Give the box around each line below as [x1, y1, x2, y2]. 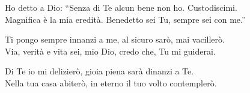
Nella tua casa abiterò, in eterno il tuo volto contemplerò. [5, 76, 217, 89]
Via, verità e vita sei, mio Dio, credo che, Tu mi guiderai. [5, 44, 216, 57]
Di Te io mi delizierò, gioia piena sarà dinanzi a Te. [5, 65, 194, 77]
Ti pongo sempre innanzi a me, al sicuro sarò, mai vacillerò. [5, 33, 225, 46]
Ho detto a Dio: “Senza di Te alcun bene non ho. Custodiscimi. [5, 1, 237, 13]
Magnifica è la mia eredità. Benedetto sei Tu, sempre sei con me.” [5, 13, 246, 25]
